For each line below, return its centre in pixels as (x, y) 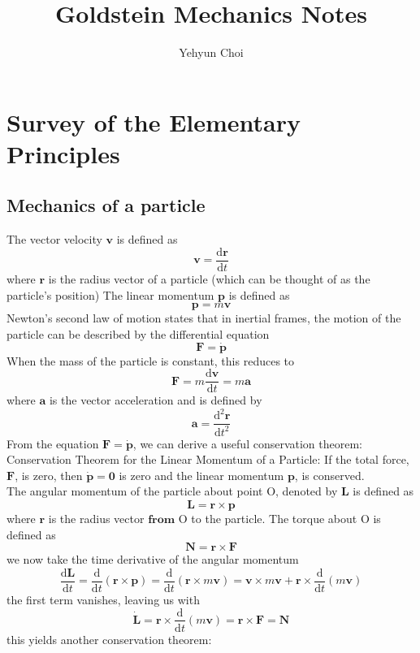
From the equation (53, 443)
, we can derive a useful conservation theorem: (248, 443)
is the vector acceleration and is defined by (156, 400)
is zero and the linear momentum (201, 475)
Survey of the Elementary (154, 121)
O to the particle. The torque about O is (279, 519)
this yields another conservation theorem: (109, 639)
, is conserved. (329, 475)
